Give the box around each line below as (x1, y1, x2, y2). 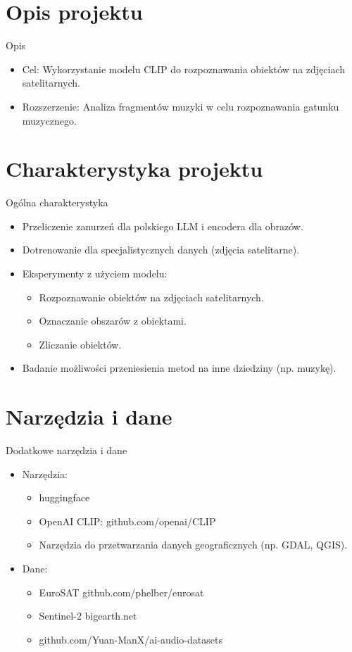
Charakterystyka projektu (6, 154, 263, 183)
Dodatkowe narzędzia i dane (6, 443, 127, 458)
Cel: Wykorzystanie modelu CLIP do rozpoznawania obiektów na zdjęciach (22, 61, 346, 76)
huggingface (39, 490, 90, 505)
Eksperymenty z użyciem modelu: (22, 266, 168, 280)
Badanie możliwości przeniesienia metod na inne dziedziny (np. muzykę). (22, 361, 337, 375)
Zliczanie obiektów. (39, 337, 122, 351)
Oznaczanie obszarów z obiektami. (39, 313, 187, 328)
